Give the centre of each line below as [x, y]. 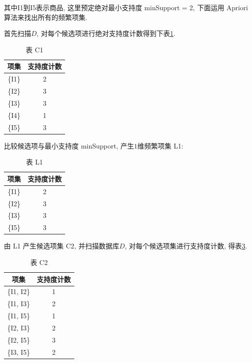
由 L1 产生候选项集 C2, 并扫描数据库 [62, 246]
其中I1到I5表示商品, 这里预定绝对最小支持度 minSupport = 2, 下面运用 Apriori [126, 7]
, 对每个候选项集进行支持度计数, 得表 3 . [186, 246]
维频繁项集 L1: [160, 145]
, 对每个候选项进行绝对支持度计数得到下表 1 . [106, 33]
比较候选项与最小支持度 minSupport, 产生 [69, 145]
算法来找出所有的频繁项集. [46, 17]
